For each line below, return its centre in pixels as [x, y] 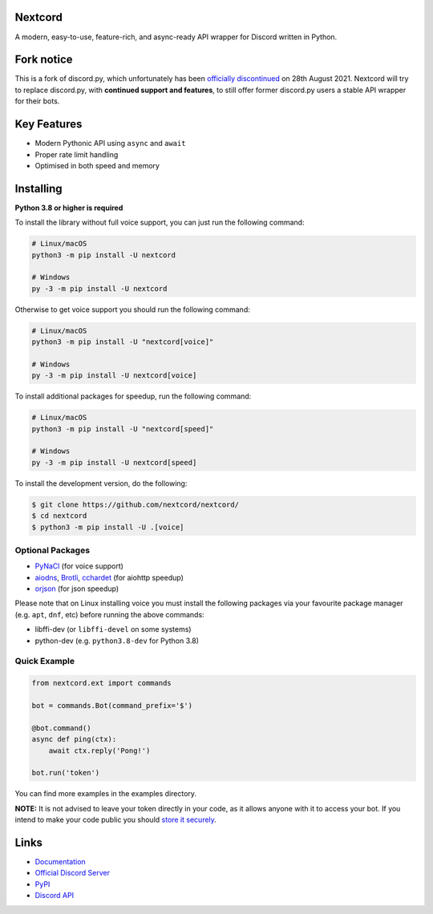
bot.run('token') [66, 773]
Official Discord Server [72, 873]
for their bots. [37, 101]
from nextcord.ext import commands [101, 683]
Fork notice [44, 60]
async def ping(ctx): [74, 739]
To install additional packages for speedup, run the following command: [133, 396]
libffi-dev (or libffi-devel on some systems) [113, 629]
